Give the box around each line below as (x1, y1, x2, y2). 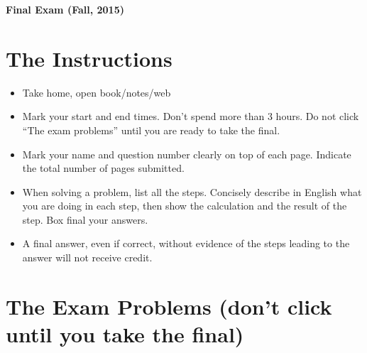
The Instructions (6, 43, 172, 72)
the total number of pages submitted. (22, 161, 185, 175)
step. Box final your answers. (22, 212, 148, 227)
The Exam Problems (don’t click (6, 291, 332, 320)
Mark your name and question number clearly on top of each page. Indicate (22, 146, 351, 161)
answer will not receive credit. (22, 250, 153, 265)
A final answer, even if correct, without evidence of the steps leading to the (22, 236, 350, 251)
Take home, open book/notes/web (22, 85, 171, 99)
